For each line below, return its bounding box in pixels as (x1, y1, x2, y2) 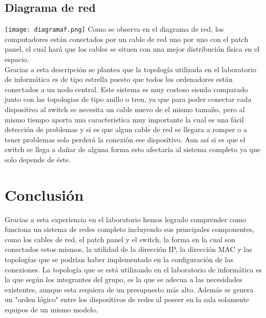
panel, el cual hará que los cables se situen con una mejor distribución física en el (5, 44, 260, 54)
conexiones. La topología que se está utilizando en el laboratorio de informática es (5, 264, 262, 274)
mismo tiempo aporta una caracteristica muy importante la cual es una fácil (5, 114, 244, 124)
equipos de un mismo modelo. (5, 304, 98, 315)
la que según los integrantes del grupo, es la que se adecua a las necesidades (5, 274, 242, 285)
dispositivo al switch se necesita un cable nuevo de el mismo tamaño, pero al (5, 104, 245, 115)
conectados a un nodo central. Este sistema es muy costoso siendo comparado (5, 83, 248, 94)
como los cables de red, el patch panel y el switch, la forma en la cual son (5, 234, 235, 244)
